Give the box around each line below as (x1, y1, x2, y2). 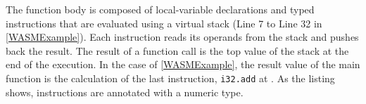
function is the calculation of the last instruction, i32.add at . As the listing (6, 70, 335, 85)
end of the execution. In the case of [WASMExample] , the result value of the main (6, 57, 360, 72)
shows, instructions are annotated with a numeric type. (6, 84, 244, 99)
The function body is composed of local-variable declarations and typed (6, 2, 315, 16)
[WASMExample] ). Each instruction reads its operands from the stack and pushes (6, 30, 359, 44)
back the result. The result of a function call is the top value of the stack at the (6, 43, 349, 58)
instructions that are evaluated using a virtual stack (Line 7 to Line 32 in (6, 15, 322, 30)
